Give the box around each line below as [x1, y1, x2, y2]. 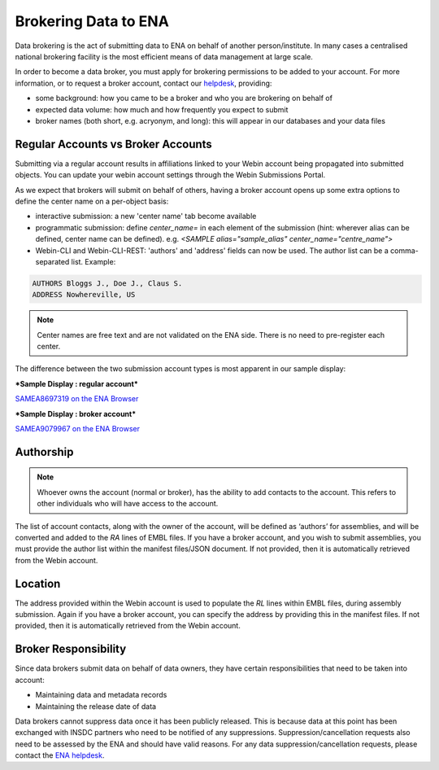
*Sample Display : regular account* [15, 378, 138, 388]
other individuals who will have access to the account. [37, 499, 219, 509]
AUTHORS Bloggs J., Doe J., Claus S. [32, 278, 183, 288]
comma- [390, 245, 419, 256]
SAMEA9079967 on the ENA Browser [15, 424, 141, 434]
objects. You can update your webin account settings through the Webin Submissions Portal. [15, 170, 326, 180]
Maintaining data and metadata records [35, 690, 167, 700]
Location [15, 576, 61, 590]
